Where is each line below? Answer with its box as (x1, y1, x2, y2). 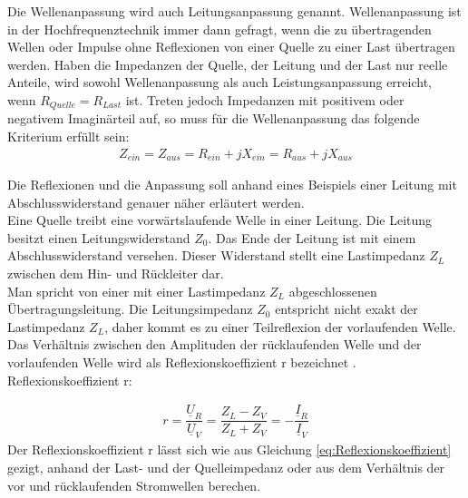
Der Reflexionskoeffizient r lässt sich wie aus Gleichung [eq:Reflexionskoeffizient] (7, 440, 452, 459)
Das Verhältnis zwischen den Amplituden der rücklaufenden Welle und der (7, 335, 422, 354)
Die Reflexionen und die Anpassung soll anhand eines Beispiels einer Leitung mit (7, 175, 457, 194)
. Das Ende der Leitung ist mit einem (208, 228, 416, 247)
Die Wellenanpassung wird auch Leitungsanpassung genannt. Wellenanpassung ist (7, 2, 462, 20)
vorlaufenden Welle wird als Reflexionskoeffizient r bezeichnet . (7, 353, 356, 372)
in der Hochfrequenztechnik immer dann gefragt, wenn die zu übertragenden (7, 19, 432, 38)
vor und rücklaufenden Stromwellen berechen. (7, 475, 261, 494)
